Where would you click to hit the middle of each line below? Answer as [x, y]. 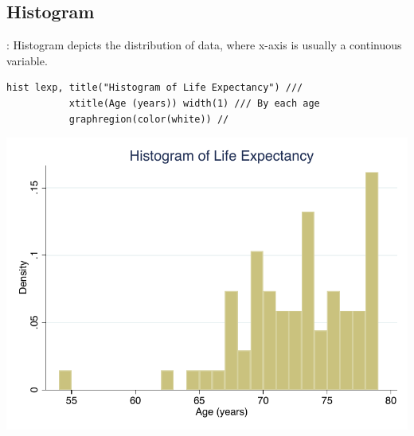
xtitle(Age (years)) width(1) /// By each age [194, 103]
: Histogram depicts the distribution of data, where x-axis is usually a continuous [204, 45]
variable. [27, 60]
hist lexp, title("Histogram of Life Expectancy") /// [155, 88]
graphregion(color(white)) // [149, 119]
